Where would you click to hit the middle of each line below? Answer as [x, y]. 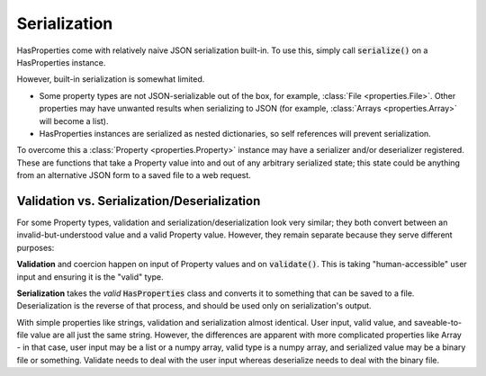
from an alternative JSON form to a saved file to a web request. [134, 175]
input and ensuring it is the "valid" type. [90, 277]
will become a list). [74, 121]
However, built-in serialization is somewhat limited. [111, 79]
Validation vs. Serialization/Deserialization [139, 201]
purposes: [36, 247]
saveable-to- [438, 322]
